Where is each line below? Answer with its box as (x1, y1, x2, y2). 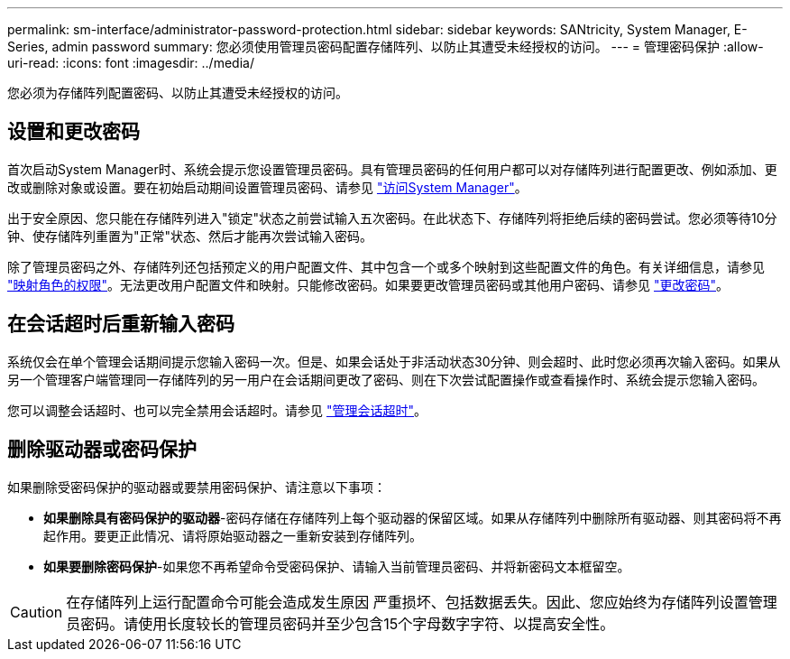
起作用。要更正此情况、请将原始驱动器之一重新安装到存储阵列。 (43, 527, 422, 543)
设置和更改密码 (7, 120, 140, 144)
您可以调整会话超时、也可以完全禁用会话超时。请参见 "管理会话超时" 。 (7, 402, 427, 418)
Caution (10, 602, 63, 621)
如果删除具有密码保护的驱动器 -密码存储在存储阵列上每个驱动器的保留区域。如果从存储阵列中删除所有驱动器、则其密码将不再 (43, 509, 782, 525)
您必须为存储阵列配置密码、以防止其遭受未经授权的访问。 (7, 85, 348, 100)
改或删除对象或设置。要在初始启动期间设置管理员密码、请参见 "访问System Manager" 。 (7, 179, 528, 195)
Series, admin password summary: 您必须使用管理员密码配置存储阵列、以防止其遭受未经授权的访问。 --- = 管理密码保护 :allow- (7, 39, 764, 54)
